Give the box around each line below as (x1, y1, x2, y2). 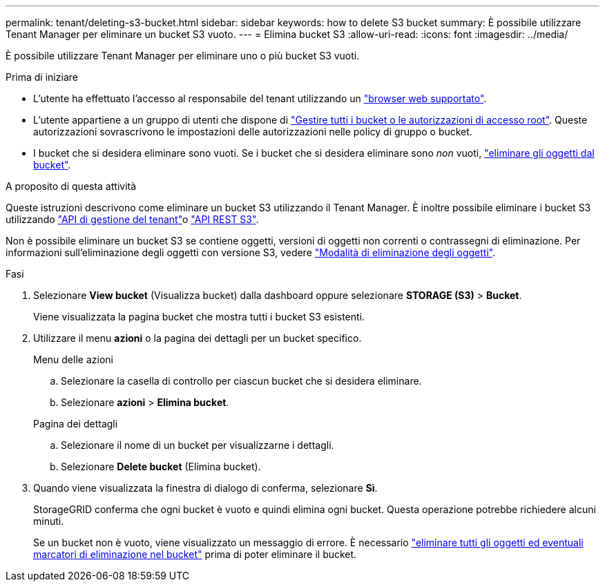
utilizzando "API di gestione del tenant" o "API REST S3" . (6, 213, 259, 225)
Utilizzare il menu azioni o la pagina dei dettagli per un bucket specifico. (33, 332, 362, 344)
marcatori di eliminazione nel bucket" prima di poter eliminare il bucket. (33, 548, 357, 560)
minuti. (33, 515, 64, 527)
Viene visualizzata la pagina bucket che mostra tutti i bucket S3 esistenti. (33, 311, 365, 323)
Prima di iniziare (6, 71, 78, 83)
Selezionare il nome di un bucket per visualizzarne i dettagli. (61, 439, 334, 451)
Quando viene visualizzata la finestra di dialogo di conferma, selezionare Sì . (33, 482, 378, 494)
